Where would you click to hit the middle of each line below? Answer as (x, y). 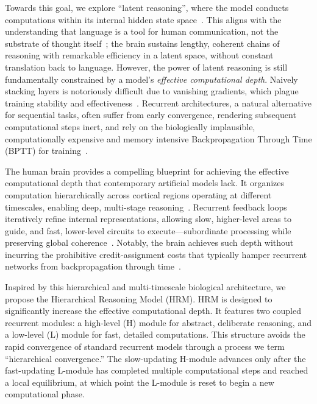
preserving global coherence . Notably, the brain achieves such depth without (149, 242)
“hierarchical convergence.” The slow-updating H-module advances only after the (155, 358)
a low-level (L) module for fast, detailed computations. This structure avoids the (155, 334)
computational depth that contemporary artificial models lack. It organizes (145, 183)
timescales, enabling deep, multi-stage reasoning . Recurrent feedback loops (146, 207)
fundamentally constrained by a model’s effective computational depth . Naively (151, 79)
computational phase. (45, 394)
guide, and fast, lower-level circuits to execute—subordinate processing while (148, 230)
